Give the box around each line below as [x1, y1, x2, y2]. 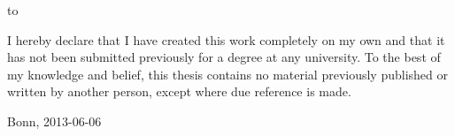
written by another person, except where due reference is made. [7, 82, 351, 101]
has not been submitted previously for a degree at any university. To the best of [7, 48, 441, 66]
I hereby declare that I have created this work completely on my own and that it [7, 30, 445, 49]
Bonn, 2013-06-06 [7, 111, 102, 130]
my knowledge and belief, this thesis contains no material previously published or [7, 64, 448, 83]
